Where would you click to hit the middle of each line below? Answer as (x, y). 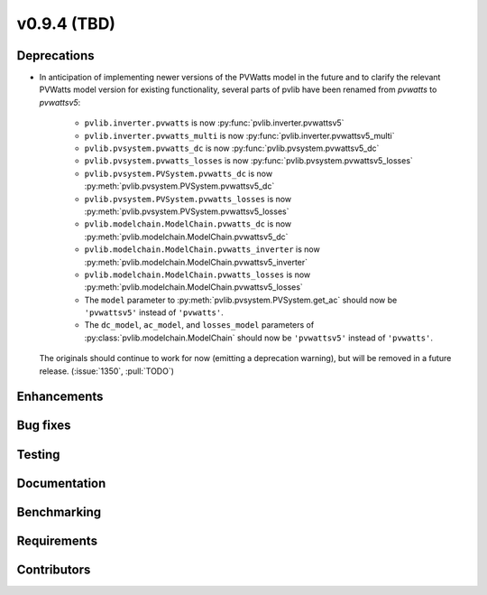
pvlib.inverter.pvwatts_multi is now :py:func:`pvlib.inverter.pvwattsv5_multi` (239, 135)
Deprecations (55, 56)
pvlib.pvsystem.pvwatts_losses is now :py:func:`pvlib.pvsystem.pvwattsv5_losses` (249, 161)
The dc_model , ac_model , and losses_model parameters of (199, 325)
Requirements (57, 540)
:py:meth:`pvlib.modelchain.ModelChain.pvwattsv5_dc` (186, 237)
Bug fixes (44, 426)
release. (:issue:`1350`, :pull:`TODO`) (107, 371)
